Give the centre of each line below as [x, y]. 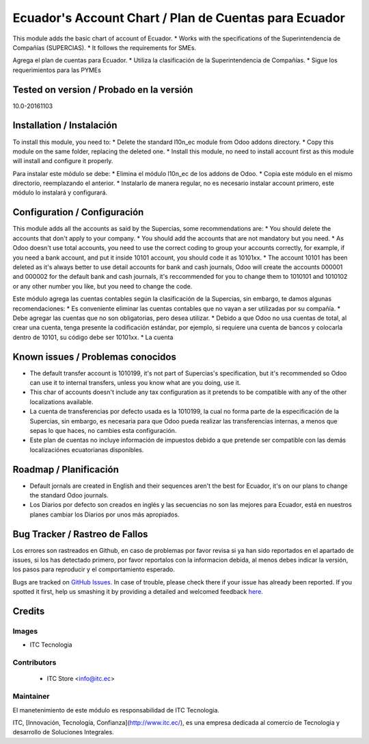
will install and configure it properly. [63, 161]
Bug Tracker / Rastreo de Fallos [80, 534]
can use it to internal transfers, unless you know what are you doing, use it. [135, 382]
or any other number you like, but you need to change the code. [102, 286]
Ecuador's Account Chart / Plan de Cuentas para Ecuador [179, 18]
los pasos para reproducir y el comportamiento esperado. [94, 569]
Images [25, 632]
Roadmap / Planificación [66, 469]
